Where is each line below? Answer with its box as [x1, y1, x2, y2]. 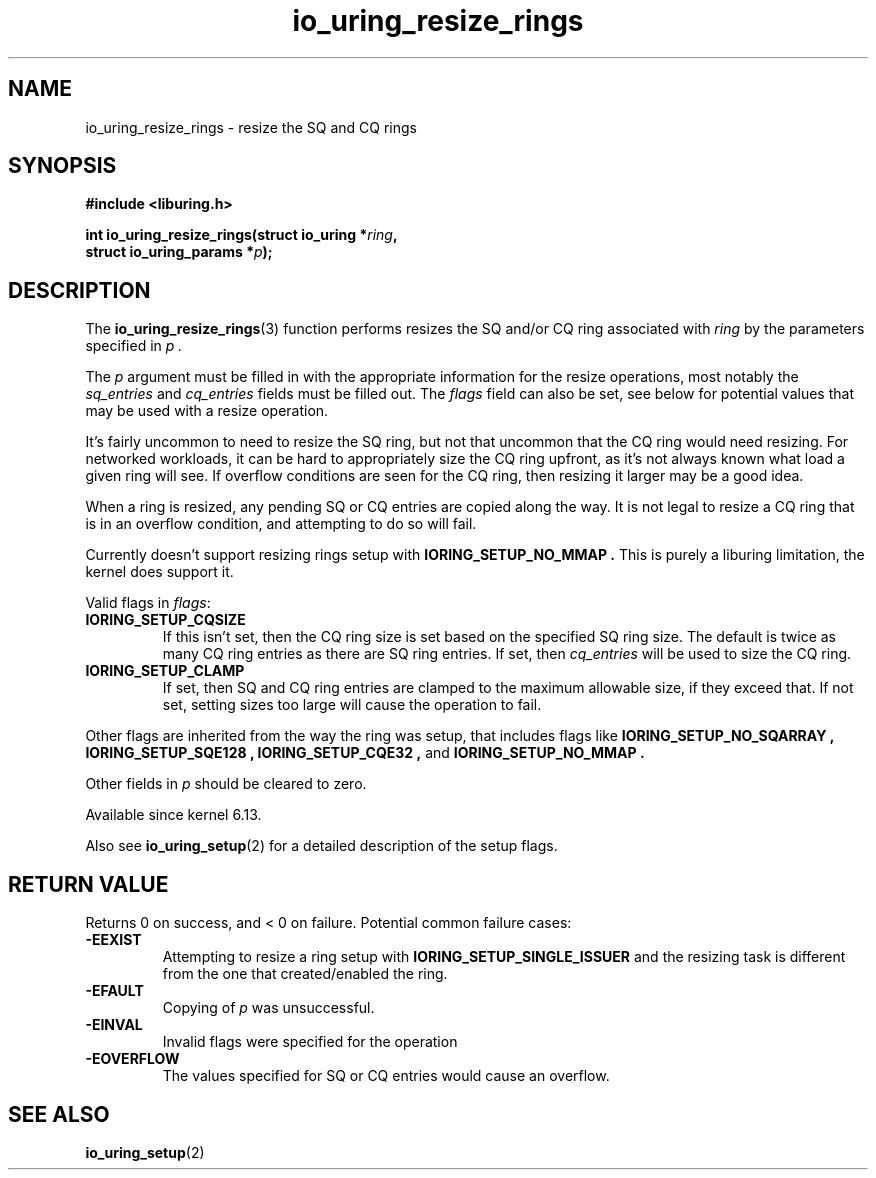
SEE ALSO [8, 1101, 110, 1127]
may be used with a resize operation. [85, 402, 329, 420]
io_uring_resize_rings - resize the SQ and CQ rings [85, 118, 417, 136]
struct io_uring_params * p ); [85, 243, 273, 261]
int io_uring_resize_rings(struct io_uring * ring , [85, 226, 398, 244]
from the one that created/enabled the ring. [162, 965, 448, 983]
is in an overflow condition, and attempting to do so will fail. [85, 515, 477, 533]
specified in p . [85, 337, 183, 355]
